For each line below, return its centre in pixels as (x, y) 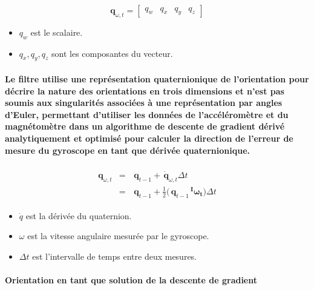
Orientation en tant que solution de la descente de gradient (131, 280)
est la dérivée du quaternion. (79, 215)
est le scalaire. (57, 32)
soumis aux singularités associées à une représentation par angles (144, 103)
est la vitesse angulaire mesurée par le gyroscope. (118, 236)
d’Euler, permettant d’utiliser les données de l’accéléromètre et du (147, 114)
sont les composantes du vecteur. (112, 53)
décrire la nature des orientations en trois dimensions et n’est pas (145, 91)
